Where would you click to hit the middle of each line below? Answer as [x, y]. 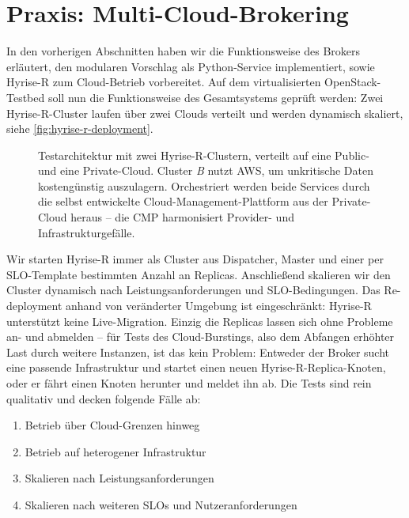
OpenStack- [353, 82]
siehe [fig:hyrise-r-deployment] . [80, 129]
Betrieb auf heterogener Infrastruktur [116, 451]
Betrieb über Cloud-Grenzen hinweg [112, 425]
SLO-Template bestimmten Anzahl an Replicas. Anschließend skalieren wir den [199, 274]
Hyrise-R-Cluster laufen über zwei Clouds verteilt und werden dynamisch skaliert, [205, 113]
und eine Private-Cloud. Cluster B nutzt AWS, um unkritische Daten [206, 170]
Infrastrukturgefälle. [87, 232]
